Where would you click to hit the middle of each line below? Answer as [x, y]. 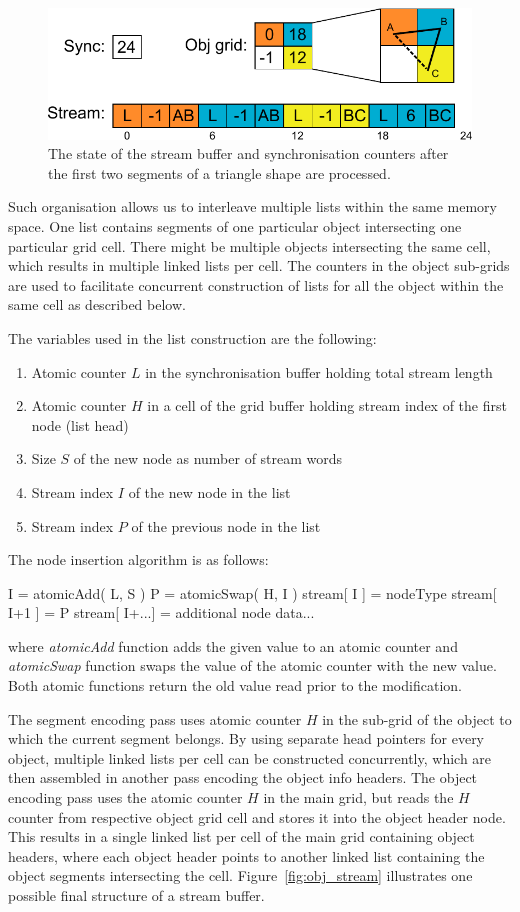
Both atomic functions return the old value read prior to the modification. [235, 685]
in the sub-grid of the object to [417, 718]
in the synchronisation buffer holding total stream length [319, 371]
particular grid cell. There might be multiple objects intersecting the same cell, [249, 245]
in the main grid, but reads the [358, 797]
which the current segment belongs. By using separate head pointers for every [246, 738]
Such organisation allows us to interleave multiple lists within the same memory [252, 206]
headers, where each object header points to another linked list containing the [246, 855]
